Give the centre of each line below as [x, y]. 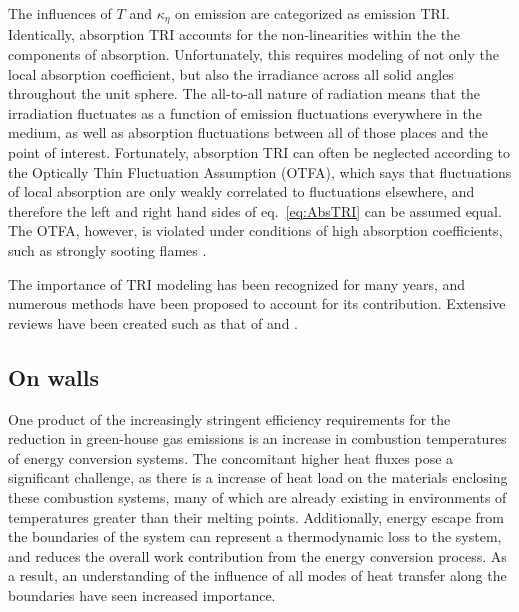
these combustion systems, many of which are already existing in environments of [257, 496]
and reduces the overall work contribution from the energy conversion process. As [257, 555]
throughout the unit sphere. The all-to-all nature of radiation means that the [244, 93]
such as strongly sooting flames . [107, 249]
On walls [54, 376]
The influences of [60, 13]
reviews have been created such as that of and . [153, 322]
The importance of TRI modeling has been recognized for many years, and [237, 283]
